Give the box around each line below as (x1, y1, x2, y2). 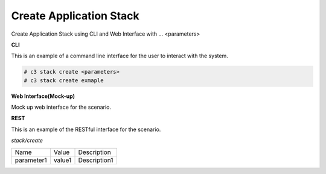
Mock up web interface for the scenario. (11, 103, 112, 111)
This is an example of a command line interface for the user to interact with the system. (11, 52, 229, 60)
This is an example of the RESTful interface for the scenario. (11, 126, 161, 133)
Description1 (78, 156, 113, 164)
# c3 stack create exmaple (24, 77, 104, 84)
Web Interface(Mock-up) (11, 92, 75, 100)
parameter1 (14, 156, 47, 164)
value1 (53, 156, 72, 164)
